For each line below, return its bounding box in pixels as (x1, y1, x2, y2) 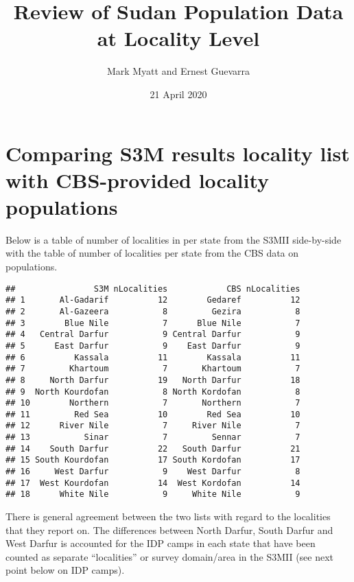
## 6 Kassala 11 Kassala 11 (5, 352, 300, 362)
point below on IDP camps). (5, 563, 125, 577)
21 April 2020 (150, 86, 207, 101)
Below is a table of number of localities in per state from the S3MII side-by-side (5, 232, 342, 246)
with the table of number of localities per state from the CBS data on (5, 246, 299, 260)
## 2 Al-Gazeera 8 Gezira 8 (5, 306, 300, 316)
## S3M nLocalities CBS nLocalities (5, 283, 300, 294)
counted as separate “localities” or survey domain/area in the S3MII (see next (5, 549, 334, 563)
